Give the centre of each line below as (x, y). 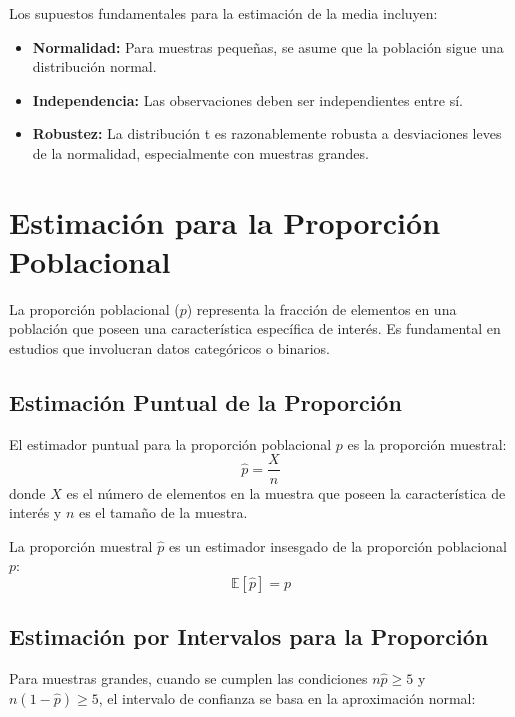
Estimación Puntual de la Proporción (205, 402)
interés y (35, 512)
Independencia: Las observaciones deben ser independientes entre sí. (247, 99)
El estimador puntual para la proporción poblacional (170, 443)
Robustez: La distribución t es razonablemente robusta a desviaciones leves (267, 133)
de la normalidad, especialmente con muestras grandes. (200, 152)
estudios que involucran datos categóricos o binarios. (169, 348)
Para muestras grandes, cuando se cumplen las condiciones (188, 678)
